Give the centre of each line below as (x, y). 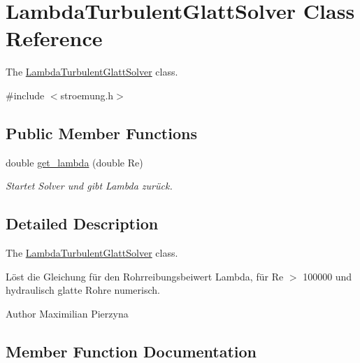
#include (25, 95)
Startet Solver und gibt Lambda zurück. (89, 186)
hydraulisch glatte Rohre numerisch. (83, 290)
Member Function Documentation (131, 351)
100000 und (327, 276)
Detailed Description (82, 223)
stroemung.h (87, 95)
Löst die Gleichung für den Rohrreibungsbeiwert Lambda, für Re (145, 276)
